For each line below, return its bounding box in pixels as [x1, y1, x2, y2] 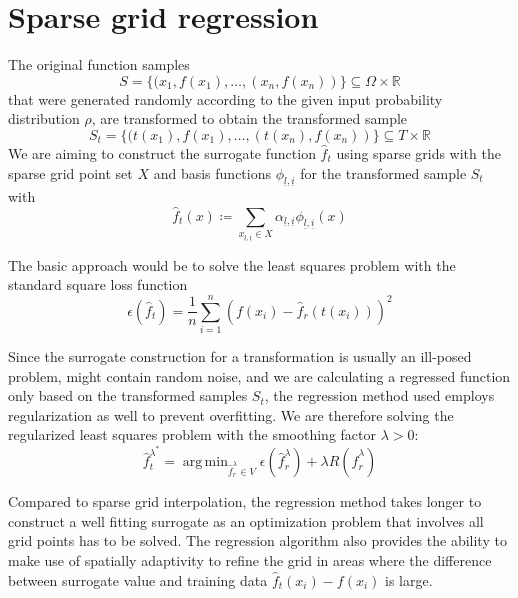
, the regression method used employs [264, 385, 495, 406]
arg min [182, 455, 228, 470]
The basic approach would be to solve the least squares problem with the [8, 254, 456, 275]
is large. [385, 569, 433, 590]
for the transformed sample [300, 162, 467, 183]
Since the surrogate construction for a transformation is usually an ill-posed [8, 346, 472, 367]
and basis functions [153, 162, 271, 183]
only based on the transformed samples [8, 385, 248, 406]
